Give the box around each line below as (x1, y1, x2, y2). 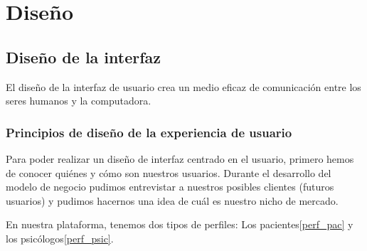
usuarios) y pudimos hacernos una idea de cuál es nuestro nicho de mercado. (6, 193, 339, 208)
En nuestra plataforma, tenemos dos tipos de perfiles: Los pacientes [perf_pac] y (6, 217, 353, 232)
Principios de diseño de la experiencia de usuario (6, 123, 292, 141)
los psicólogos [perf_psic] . (6, 230, 114, 245)
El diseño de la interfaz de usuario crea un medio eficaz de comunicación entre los (6, 79, 361, 94)
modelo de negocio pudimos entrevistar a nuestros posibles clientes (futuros (6, 179, 334, 194)
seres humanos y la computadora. (6, 93, 151, 108)
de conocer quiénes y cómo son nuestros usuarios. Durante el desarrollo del (6, 165, 331, 180)
